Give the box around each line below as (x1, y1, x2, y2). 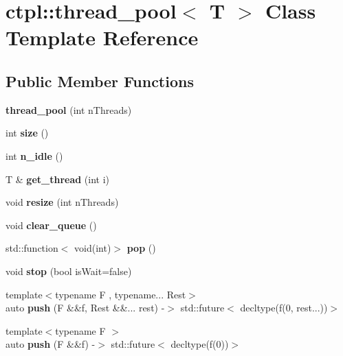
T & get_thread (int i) (5, 171, 110, 186)
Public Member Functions (5, 70, 194, 91)
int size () (5, 126, 49, 140)
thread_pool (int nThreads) (5, 102, 132, 117)
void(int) (74, 241, 111, 255)
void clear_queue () (5, 217, 97, 232)
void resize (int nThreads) (5, 195, 119, 209)
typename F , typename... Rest (55, 287, 186, 301)
